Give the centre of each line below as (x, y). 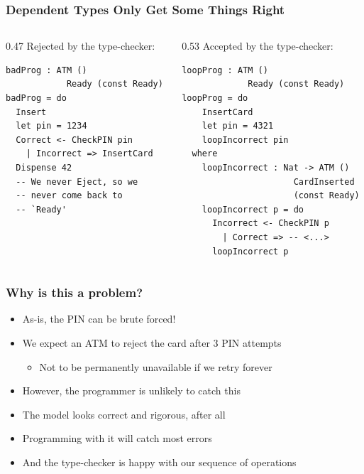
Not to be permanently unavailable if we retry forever (156, 366)
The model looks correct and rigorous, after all (124, 414)
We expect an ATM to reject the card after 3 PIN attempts (152, 342)
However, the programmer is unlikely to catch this (131, 390)
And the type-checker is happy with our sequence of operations (159, 462)
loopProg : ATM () (225, 70)
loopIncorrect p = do (253, 209)
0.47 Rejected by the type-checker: (81, 46)
